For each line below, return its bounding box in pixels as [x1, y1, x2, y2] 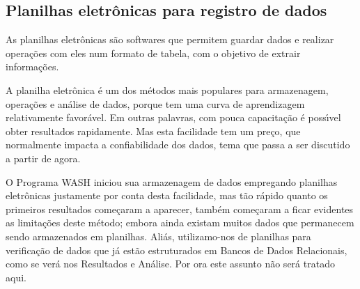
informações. [6, 59, 59, 74]
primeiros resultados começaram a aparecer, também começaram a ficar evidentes [6, 201, 354, 216]
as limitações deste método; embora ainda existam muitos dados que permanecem [6, 215, 354, 230]
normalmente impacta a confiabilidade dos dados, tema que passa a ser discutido [6, 137, 350, 152]
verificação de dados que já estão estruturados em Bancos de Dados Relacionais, [6, 242, 347, 257]
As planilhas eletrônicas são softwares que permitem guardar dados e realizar [6, 32, 334, 47]
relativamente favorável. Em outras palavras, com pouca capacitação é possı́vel [6, 110, 341, 125]
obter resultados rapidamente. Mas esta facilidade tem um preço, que [6, 123, 301, 138]
